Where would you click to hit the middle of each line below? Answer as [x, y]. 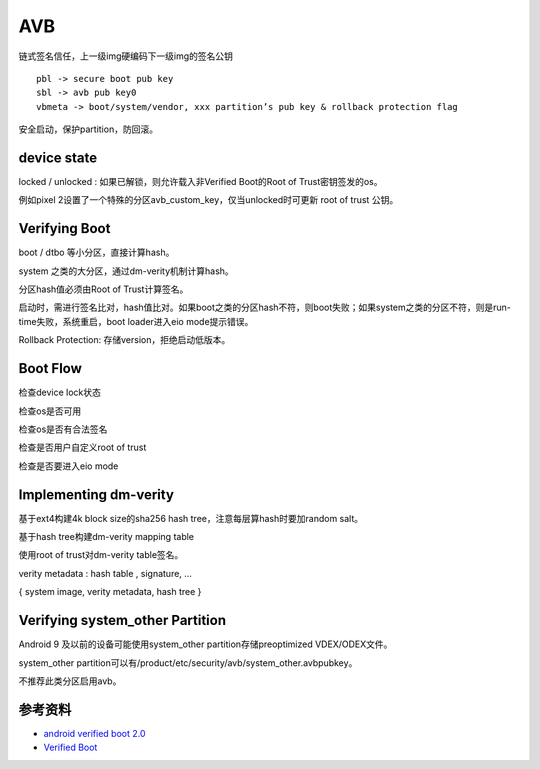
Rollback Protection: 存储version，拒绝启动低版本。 [124, 340]
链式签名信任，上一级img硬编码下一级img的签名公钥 [126, 56]
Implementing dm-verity [96, 494]
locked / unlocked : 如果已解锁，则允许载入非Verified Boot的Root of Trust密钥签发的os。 [201, 182]
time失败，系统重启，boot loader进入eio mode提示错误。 [136, 321]
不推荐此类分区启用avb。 [70, 681]
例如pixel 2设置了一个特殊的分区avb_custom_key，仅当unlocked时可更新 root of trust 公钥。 [208, 200]
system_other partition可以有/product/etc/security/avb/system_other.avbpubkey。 [188, 662]
